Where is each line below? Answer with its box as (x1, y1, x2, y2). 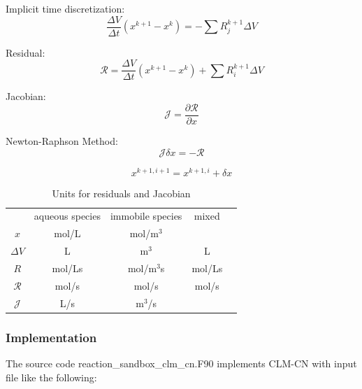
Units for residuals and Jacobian (52, 185, 191, 200)
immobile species (110, 208, 182, 223)
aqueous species (34, 208, 101, 223)
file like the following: (6, 369, 97, 384)
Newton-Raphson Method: (6, 133, 118, 148)
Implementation (6, 328, 97, 346)
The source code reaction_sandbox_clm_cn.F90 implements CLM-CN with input (6, 356, 357, 371)
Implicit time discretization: (6, 1, 125, 15)
